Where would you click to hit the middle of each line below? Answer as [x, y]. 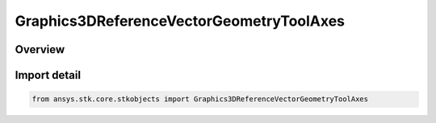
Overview [40, 49]
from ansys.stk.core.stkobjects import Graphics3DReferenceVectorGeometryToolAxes [200, 99]
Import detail [48, 75]
